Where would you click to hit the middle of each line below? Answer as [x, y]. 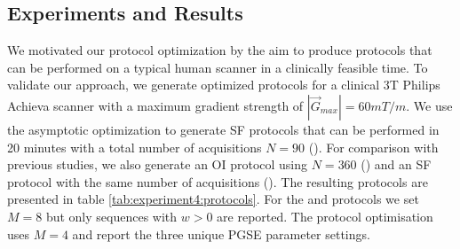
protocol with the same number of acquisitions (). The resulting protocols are [218, 181]
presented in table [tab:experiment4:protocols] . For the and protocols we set [213, 199]
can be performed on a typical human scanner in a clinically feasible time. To [218, 67]
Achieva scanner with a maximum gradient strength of [155, 105]
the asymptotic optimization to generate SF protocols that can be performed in [223, 129]
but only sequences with [111, 216]
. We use [429, 105]
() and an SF [396, 164]
